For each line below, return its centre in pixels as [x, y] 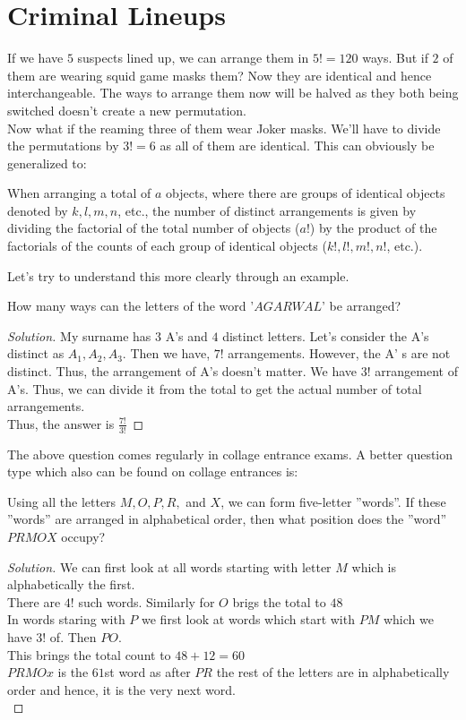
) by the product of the [373, 228]
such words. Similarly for [147, 601]
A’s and [186, 335]
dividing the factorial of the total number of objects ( [154, 228]
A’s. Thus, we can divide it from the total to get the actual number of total [215, 388]
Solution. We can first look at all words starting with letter [169, 566]
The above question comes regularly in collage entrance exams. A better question [230, 454]
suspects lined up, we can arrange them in [193, 58]
